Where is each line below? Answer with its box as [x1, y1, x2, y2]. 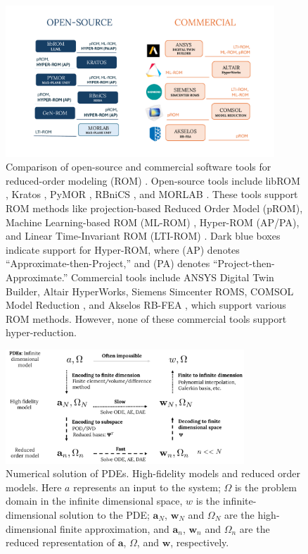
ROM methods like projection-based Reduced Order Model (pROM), [6, 201, 303, 216]
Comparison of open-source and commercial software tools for [6, 159, 271, 174]
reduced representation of [6, 535, 115, 550]
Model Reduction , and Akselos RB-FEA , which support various [6, 297, 286, 312]
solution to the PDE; [60, 507, 150, 522]
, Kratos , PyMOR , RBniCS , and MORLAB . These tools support [6, 187, 298, 202]
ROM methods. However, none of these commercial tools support [6, 311, 287, 326]
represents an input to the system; [73, 479, 221, 494]
